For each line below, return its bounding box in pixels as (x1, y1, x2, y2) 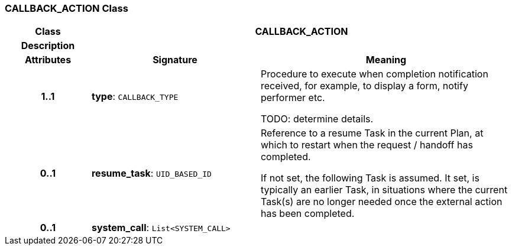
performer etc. (260, 92, 325, 104)
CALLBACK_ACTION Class (5, 2, 128, 14)
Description (21, 40, 75, 52)
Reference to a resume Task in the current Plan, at (260, 127, 484, 139)
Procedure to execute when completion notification (260, 68, 488, 80)
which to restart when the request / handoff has (260, 139, 473, 151)
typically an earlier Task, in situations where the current (260, 184, 508, 196)
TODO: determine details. (260, 113, 374, 125)
